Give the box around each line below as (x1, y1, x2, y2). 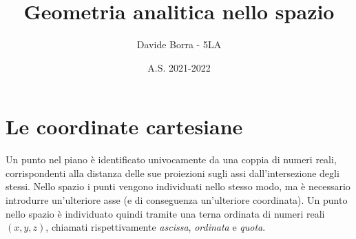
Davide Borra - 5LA (136, 37, 222, 52)
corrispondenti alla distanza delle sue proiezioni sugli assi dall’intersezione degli (6, 165, 339, 180)
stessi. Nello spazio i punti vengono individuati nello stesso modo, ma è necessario (6, 179, 350, 194)
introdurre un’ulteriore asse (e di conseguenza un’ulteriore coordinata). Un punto (6, 193, 348, 207)
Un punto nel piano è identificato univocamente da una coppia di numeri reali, (6, 152, 337, 167)
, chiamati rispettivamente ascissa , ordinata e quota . (45, 220, 266, 234)
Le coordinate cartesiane (6, 112, 243, 141)
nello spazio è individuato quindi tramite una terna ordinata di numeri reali (6, 206, 325, 220)
